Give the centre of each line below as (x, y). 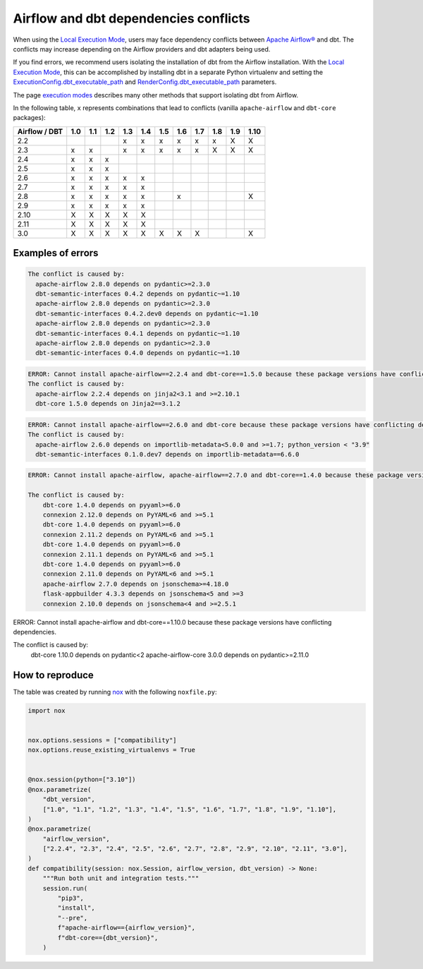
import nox (47, 710)
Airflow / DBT (40, 131)
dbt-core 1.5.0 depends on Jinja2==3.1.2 (108, 404)
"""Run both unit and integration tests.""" (121, 878)
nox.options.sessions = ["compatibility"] (102, 740)
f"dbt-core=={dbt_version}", (108, 938)
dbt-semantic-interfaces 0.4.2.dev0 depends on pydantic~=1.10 (147, 313)
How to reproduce (54, 675)
